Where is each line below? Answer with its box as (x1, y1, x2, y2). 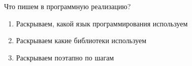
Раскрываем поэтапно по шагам (16, 52, 114, 62)
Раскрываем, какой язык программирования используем (16, 18, 188, 28)
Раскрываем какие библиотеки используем (16, 35, 147, 46)
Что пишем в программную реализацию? (4, 1, 131, 11)
